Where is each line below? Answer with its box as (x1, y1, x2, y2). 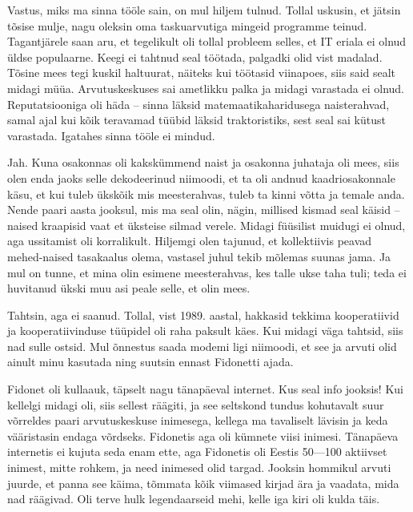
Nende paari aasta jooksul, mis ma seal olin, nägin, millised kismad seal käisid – (7, 201, 400, 218)
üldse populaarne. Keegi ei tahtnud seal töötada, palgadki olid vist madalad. (7, 48, 383, 65)
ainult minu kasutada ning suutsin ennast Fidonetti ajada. (7, 353, 294, 370)
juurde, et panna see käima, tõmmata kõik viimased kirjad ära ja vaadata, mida (7, 474, 399, 491)
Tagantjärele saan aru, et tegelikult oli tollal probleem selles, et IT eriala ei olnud (7, 33, 407, 50)
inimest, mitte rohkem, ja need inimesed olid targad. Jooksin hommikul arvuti (7, 459, 391, 476)
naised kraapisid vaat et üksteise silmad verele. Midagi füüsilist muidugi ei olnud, (7, 216, 406, 233)
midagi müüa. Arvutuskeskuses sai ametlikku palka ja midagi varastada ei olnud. (7, 79, 405, 96)
